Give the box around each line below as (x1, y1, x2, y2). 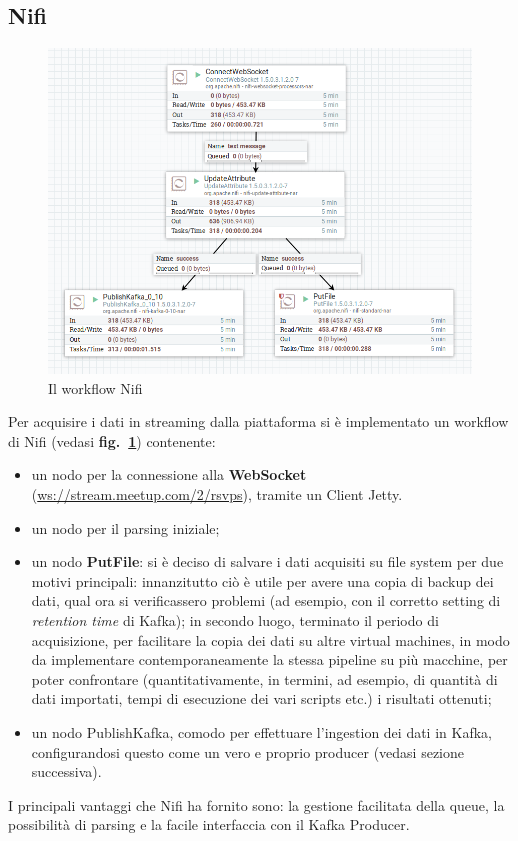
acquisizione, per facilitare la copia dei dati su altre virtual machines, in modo (31, 629, 510, 650)
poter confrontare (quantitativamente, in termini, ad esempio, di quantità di (31, 668, 498, 689)
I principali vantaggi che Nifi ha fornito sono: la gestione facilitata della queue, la (8, 794, 505, 815)
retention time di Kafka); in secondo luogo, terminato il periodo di (31, 609, 439, 630)
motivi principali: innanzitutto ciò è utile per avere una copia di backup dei (31, 570, 494, 591)
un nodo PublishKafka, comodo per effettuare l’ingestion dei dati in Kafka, (31, 721, 492, 742)
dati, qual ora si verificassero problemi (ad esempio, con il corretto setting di (31, 590, 501, 611)
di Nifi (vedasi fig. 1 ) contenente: (8, 430, 216, 451)
